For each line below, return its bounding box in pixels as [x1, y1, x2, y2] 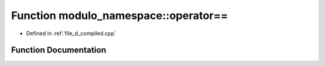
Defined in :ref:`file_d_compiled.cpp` [26, 30, 117, 37]
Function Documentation [11, 45, 107, 55]
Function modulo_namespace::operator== [11, 9, 228, 22]
